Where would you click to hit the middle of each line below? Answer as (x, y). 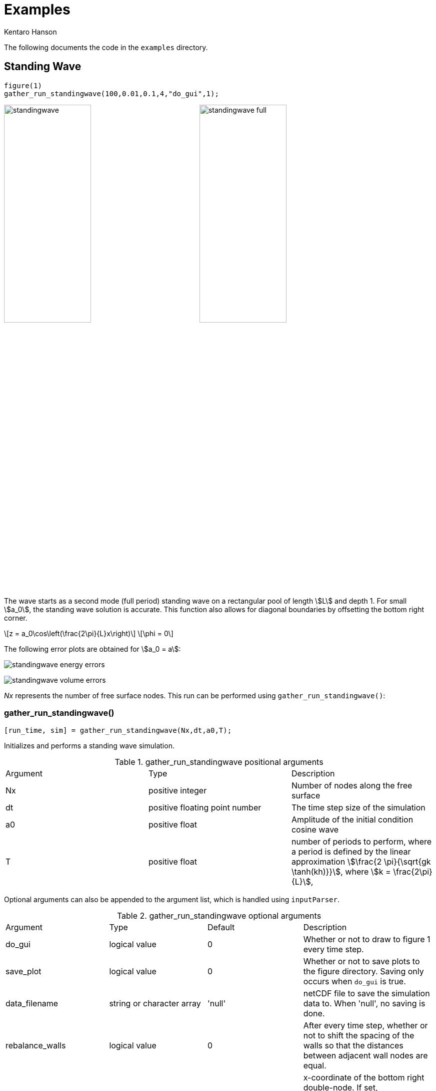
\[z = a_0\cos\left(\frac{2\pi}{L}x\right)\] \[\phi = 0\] (89, 633)
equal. (315, 1065)
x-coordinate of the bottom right (364, 1077)
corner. (16, 618)
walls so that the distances (353, 1045)
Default (221, 927)
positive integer (177, 790)
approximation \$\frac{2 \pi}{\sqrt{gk (361, 861)
